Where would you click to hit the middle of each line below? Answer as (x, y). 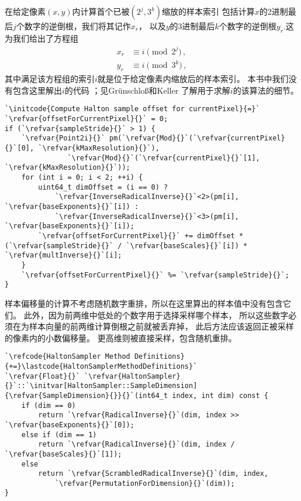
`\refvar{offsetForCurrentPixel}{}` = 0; (87, 119)
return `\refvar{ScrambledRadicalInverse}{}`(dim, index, (153, 474)
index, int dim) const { (220, 395)
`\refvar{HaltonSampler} (132, 376)
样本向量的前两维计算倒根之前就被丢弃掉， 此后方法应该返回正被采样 (161, 326)
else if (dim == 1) (59, 435)
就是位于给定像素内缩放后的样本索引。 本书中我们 (193, 79)
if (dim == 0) (49, 405)
